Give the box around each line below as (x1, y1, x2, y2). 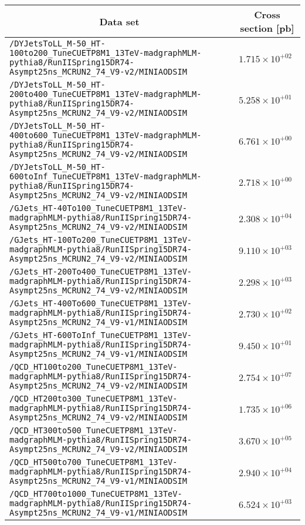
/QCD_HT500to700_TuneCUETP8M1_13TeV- (9, 457, 178, 467)
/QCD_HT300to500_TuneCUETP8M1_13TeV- (9, 426, 178, 435)
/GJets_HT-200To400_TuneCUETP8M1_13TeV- (9, 267, 192, 276)
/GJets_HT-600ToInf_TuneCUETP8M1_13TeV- (9, 330, 192, 340)
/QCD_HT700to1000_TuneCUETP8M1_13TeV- (9, 489, 182, 499)
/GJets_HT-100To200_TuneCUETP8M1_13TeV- (9, 235, 192, 245)
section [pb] (240, 21, 294, 35)
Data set (99, 14, 140, 28)
